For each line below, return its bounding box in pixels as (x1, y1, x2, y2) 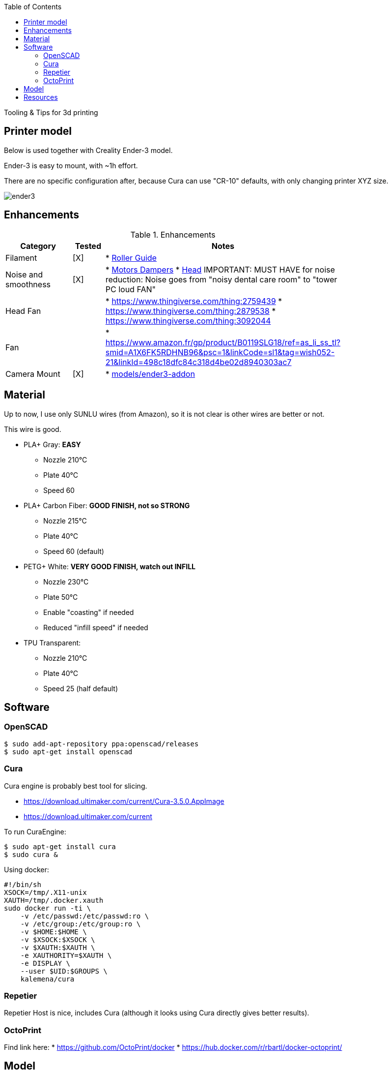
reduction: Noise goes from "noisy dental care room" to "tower (105, 274, 337, 284)
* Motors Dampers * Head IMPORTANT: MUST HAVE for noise (105, 264, 335, 275)
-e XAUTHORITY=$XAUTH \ (20, 951, 112, 959)
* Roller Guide (105, 252, 157, 263)
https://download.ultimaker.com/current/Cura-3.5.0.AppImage (24, 797, 224, 805)
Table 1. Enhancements (130, 229, 216, 240)
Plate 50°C (43, 592, 78, 601)
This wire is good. (4, 425, 61, 433)
